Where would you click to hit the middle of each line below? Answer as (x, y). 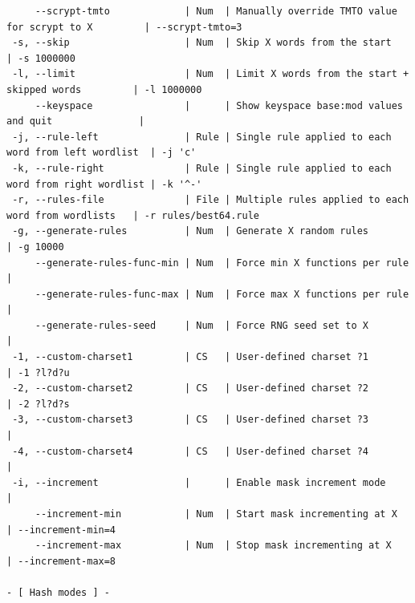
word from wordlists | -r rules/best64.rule (133, 215)
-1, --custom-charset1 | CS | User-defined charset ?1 (191, 357)
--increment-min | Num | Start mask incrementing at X (216, 514)
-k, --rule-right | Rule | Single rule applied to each (202, 168)
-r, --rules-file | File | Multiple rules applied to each (211, 200)
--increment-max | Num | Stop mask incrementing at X (213, 546)
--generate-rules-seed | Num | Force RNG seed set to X (202, 325)
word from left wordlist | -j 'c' (102, 153)
